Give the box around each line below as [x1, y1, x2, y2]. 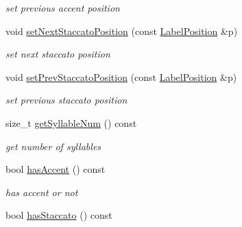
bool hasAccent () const [5, 162, 106, 176]
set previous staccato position [5, 93, 128, 107]
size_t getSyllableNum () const [5, 115, 137, 130]
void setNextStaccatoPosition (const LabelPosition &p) [5, 23, 238, 38]
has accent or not [5, 184, 78, 199]
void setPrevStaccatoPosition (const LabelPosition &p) [5, 69, 237, 84]
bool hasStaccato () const [5, 208, 112, 222]
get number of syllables [5, 139, 101, 153]
